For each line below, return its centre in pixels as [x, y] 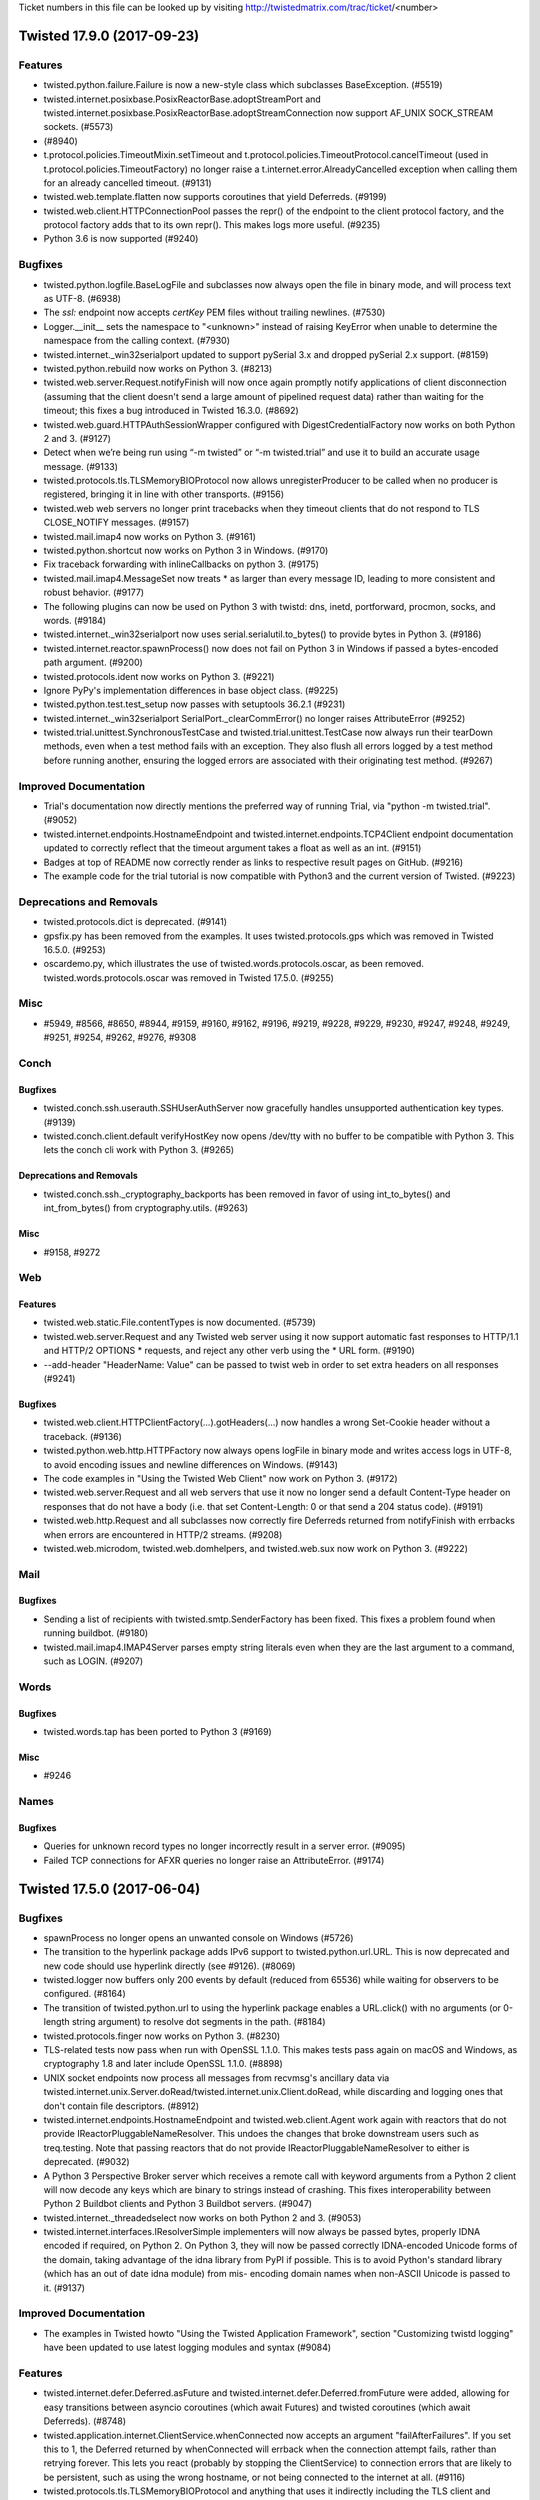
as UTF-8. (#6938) [82, 298]
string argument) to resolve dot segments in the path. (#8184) [198, 2022]
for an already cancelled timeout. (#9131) [127, 182]
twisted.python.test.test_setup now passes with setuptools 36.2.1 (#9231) [194, 704]
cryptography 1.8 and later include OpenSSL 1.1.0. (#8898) [163, 2064]
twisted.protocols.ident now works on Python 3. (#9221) [159, 676]
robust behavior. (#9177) [94, 592]
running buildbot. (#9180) [96, 1633]
